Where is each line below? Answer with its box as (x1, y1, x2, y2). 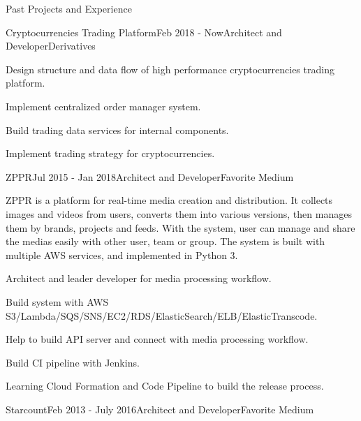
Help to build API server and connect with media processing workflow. (6, 332, 309, 346)
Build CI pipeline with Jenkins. (6, 355, 140, 369)
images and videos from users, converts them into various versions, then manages (6, 206, 352, 221)
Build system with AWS (6, 294, 109, 309)
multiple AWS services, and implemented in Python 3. (6, 247, 238, 262)
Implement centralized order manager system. (6, 98, 201, 113)
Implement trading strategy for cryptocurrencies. (6, 146, 215, 161)
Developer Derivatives (6, 38, 96, 53)
